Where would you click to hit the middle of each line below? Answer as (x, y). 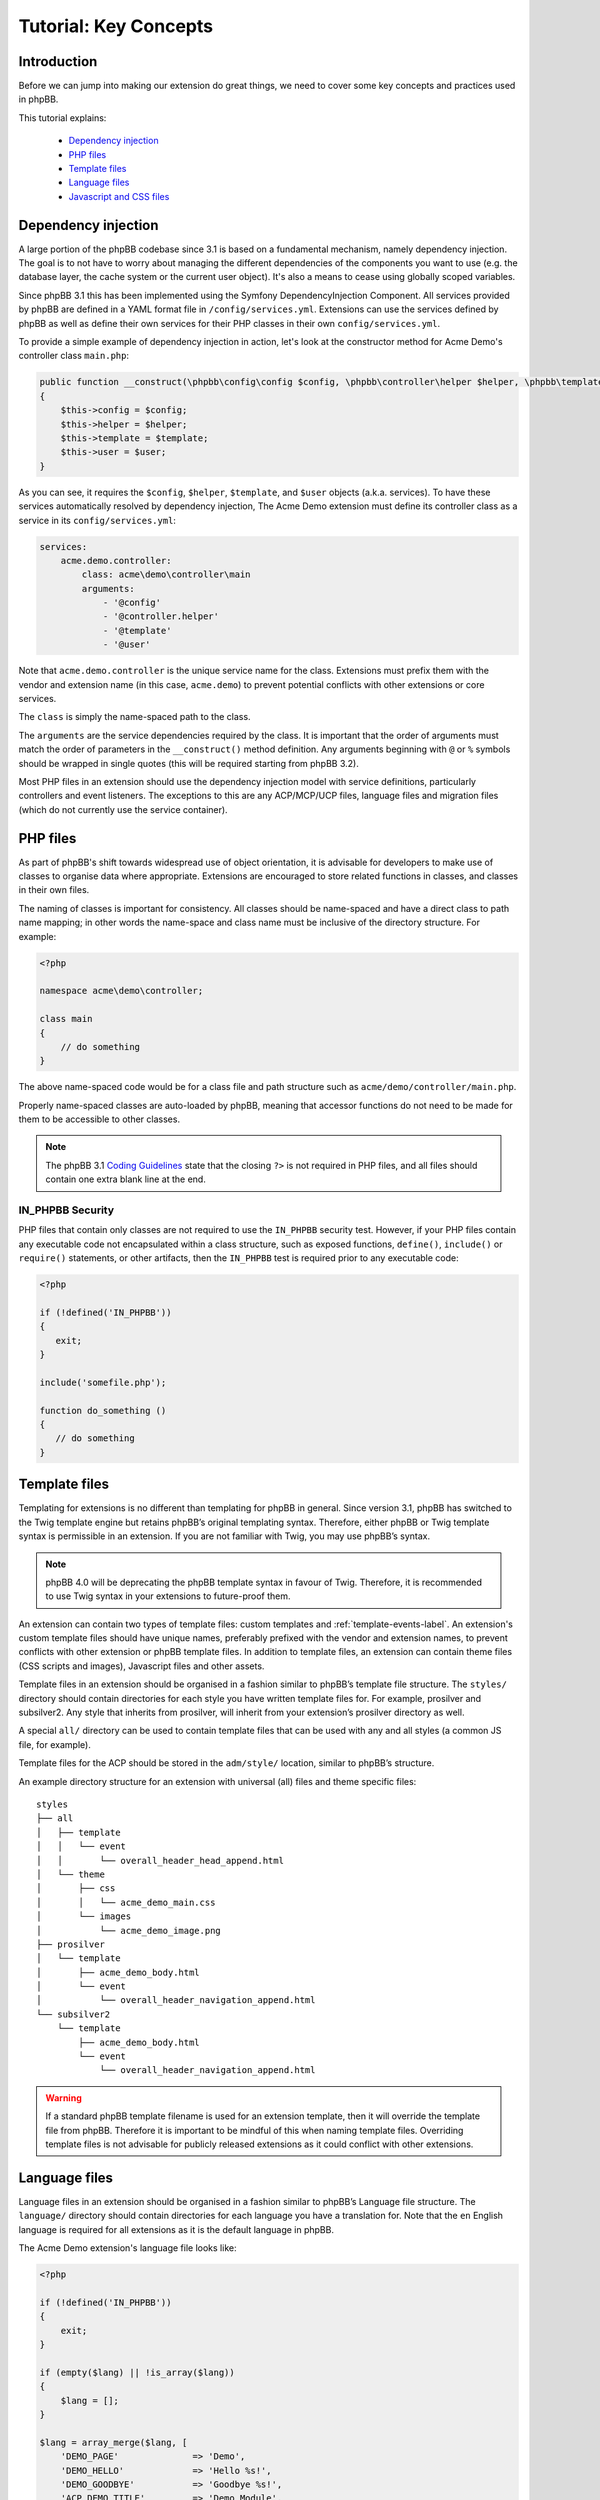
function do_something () (103, 1410)
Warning (63, 2097)
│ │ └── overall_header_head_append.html (160, 1860)
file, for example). (55, 1744)
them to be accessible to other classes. (99, 1119)
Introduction (58, 61)
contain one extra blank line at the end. (126, 1179)
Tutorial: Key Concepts (116, 26)
